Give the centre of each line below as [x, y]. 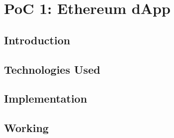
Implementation [46, 98]
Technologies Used [52, 69]
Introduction [37, 40]
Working [26, 128]
